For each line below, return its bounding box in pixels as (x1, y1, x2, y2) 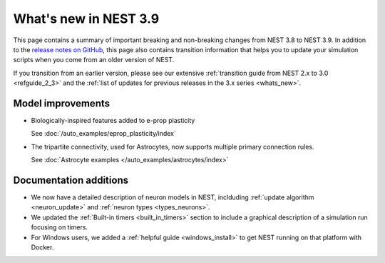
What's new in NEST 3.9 (13, 11, 160, 26)
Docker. (31, 243, 54, 252)
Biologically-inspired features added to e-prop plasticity (31, 116, 195, 125)
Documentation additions (13, 174, 128, 186)
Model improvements (13, 97, 111, 109)
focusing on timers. (31, 223, 88, 232)
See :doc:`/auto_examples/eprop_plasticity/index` (31, 129, 176, 138)
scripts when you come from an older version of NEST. (13, 56, 175, 64)
